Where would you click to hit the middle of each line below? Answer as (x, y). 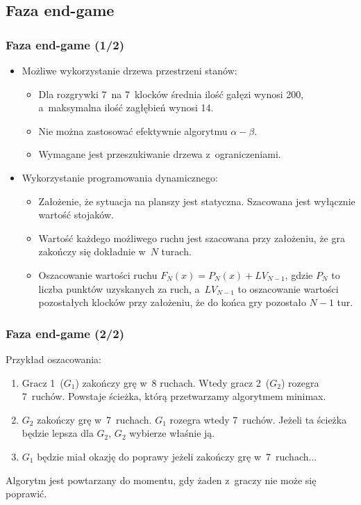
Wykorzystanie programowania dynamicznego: (120, 177)
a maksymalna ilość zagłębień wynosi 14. (126, 107)
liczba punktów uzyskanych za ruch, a (119, 288)
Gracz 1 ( (43, 382)
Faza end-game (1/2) (65, 44)
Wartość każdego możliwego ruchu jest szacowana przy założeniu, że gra (192, 238)
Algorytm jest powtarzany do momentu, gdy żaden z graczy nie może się (161, 480)
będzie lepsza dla (58, 433)
